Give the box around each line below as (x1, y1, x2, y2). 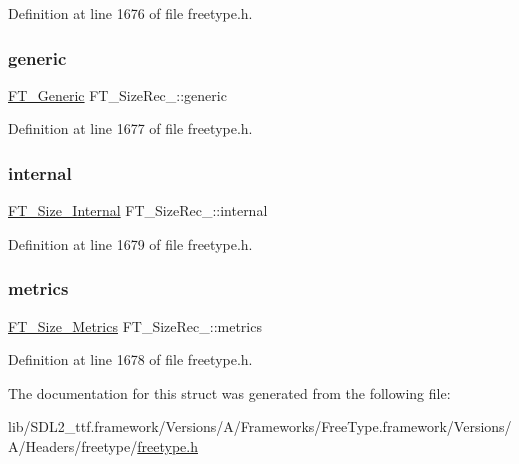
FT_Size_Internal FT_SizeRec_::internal (8, 200, 268, 221)
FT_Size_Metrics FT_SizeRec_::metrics (8, 315, 262, 336)
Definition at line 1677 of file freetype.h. (8, 118, 253, 139)
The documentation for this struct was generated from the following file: (8, 382, 451, 403)
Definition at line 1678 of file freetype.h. (8, 349, 253, 370)
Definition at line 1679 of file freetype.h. (8, 233, 253, 254)
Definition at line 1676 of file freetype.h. (8, 3, 253, 23)
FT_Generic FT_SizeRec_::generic (8, 84, 227, 105)
